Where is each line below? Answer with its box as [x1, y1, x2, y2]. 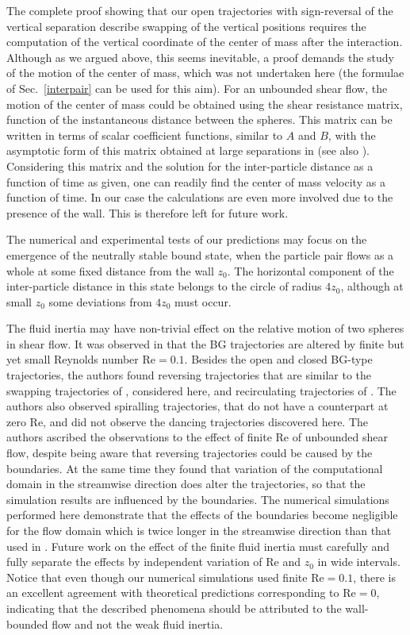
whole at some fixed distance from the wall [6, 262, 214, 279]
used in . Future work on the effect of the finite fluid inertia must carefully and [6, 537, 390, 554]
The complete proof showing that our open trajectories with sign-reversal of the [6, 2, 393, 18]
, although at [340, 278, 404, 294]
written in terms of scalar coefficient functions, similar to [6, 126, 283, 143]
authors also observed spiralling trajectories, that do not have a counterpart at [6, 398, 389, 414]
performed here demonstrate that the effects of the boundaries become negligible [6, 506, 398, 523]
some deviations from [48, 293, 152, 310]
